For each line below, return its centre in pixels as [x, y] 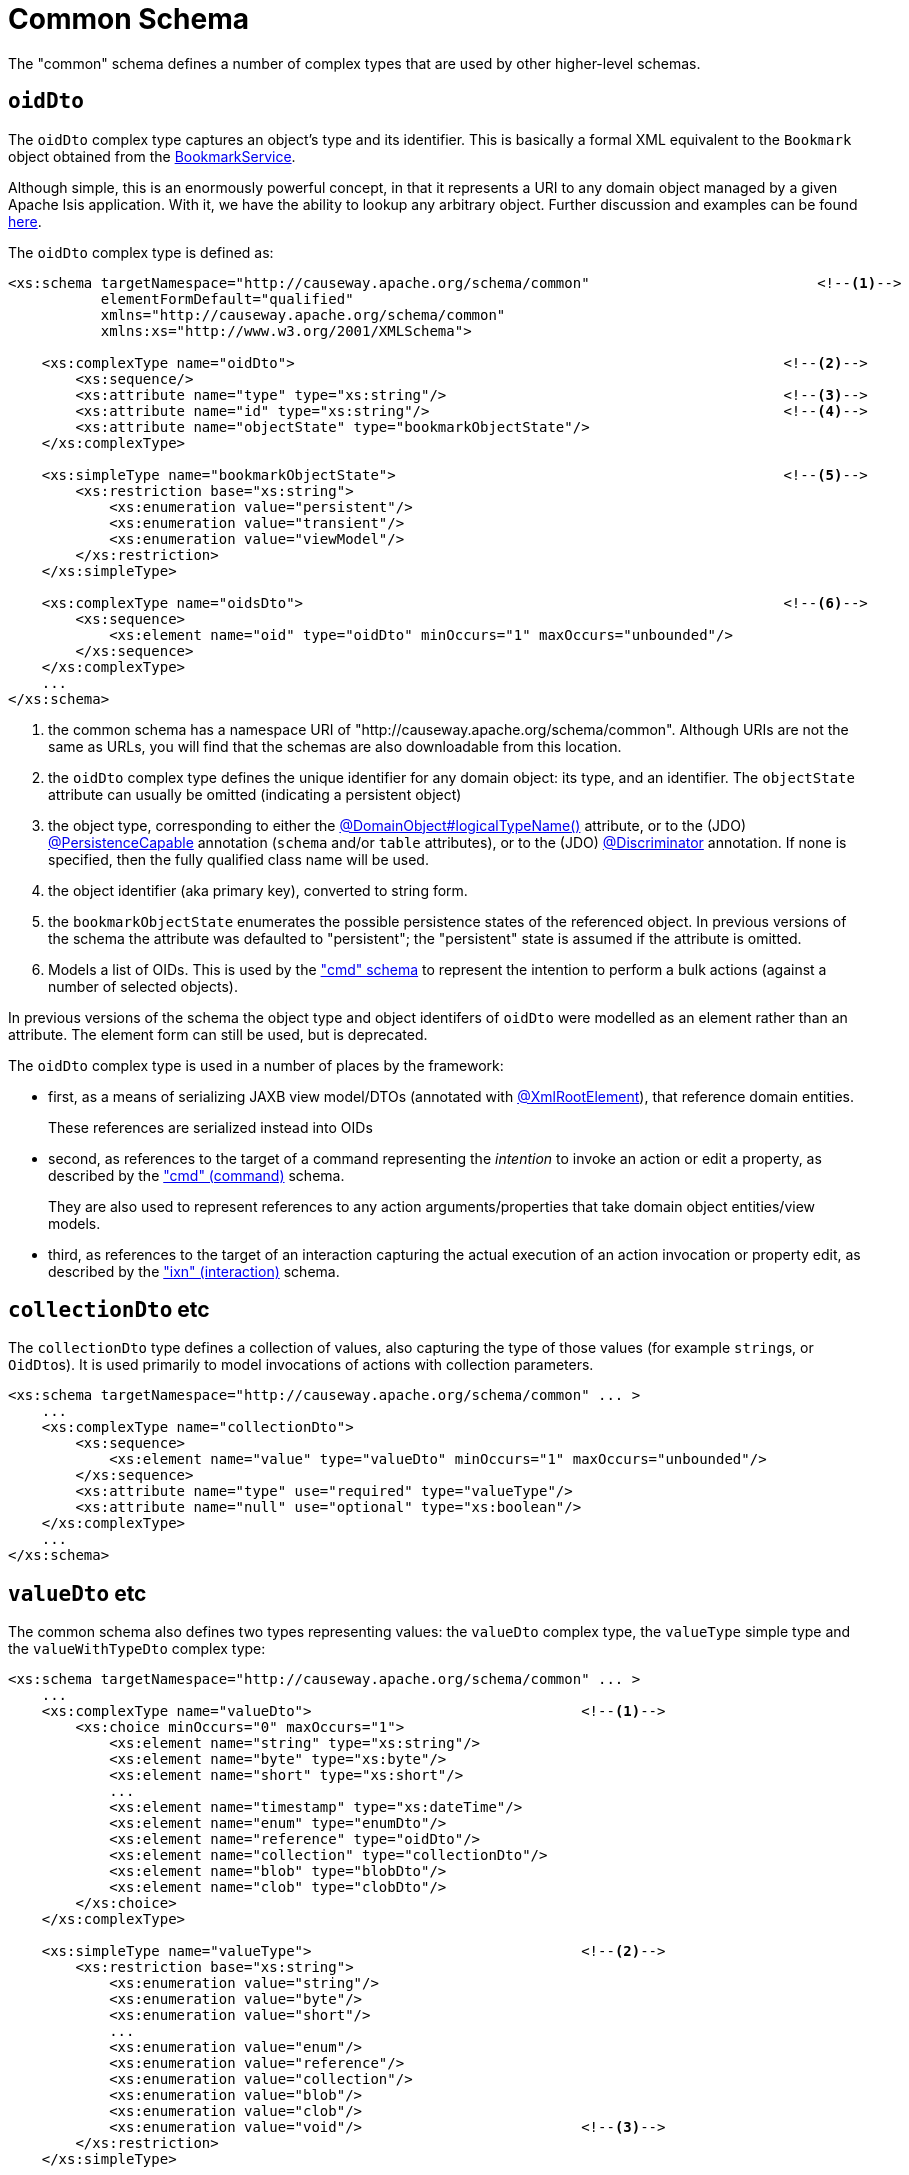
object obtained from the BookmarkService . [152, 156]
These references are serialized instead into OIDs [210, 1127]
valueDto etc [77, 1593]
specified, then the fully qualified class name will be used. [238, 859]
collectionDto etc [109, 1310]
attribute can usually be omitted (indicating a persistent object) [255, 794]
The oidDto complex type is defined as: [141, 252]
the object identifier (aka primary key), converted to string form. [258, 890]
